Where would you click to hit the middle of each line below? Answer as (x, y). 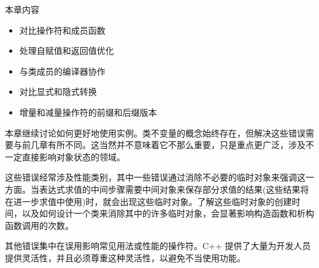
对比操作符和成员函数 (62, 30)
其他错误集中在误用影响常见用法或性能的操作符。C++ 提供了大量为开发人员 (158, 246)
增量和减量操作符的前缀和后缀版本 (88, 112)
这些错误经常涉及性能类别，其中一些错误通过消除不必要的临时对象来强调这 (155, 177)
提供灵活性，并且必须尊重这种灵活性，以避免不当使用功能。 (125, 257)
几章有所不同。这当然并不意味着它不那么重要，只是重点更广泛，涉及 (168, 145)
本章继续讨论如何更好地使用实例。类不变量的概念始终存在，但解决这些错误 (155, 132)
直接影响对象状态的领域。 (73, 156)
